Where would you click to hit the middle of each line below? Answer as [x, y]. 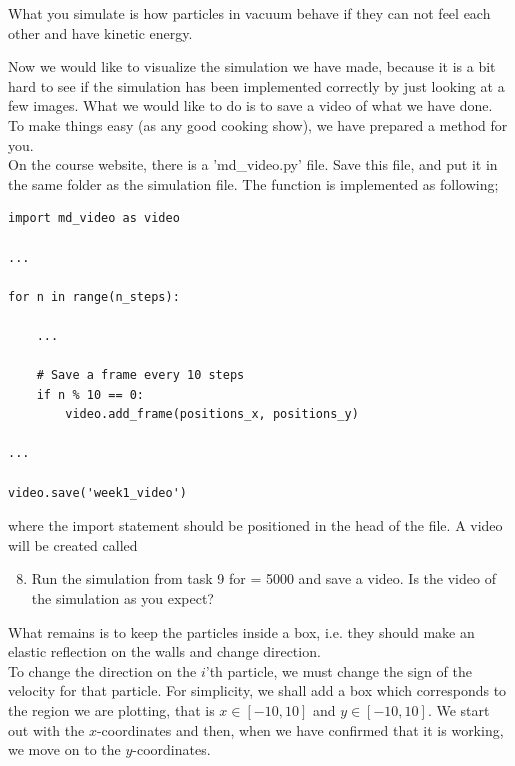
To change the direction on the [102, 670]
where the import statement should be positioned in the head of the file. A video [255, 525]
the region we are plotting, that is [111, 710]
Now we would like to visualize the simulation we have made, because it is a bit [252, 66]
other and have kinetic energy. [100, 32]
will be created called [73, 544]
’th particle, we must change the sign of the [338, 670]
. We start [458, 710]
